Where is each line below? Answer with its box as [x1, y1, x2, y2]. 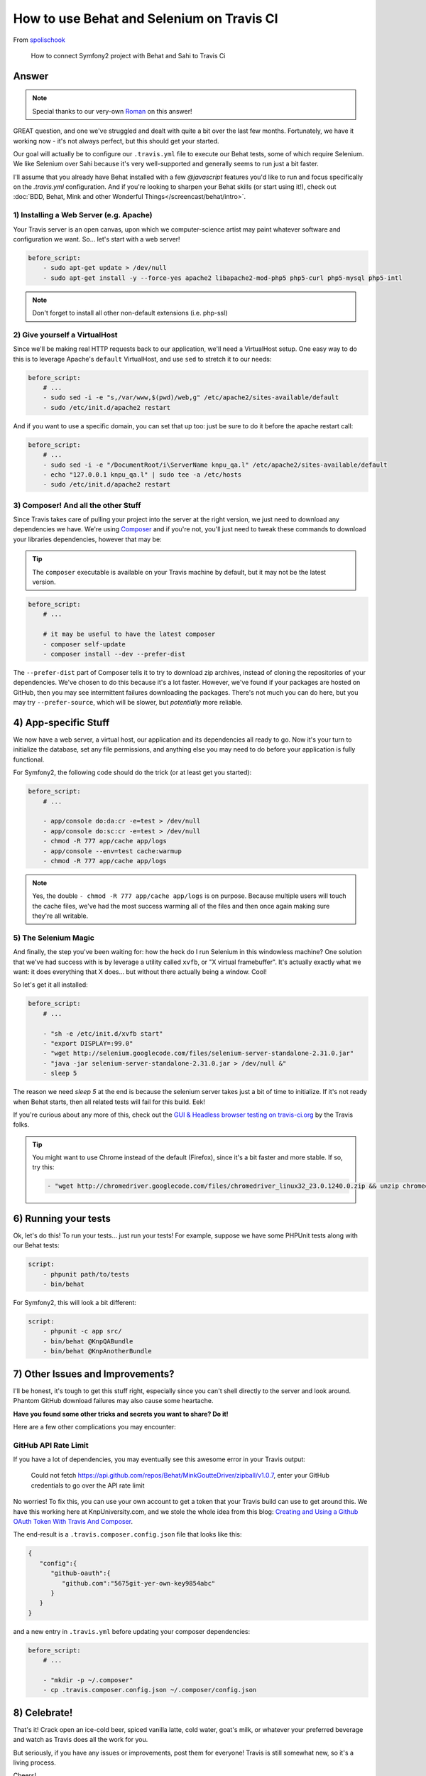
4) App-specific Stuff [13, 716, 110, 728]
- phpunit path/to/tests [43, 1270, 130, 1278]
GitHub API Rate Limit [13, 1440, 89, 1450]
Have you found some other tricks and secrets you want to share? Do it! [13, 1409, 229, 1418]
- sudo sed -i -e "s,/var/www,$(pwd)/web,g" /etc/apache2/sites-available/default [43, 394, 339, 401]
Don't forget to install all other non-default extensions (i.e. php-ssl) [32, 309, 228, 318]
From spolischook [13, 36, 65, 44]
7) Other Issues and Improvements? [13, 1368, 175, 1380]
